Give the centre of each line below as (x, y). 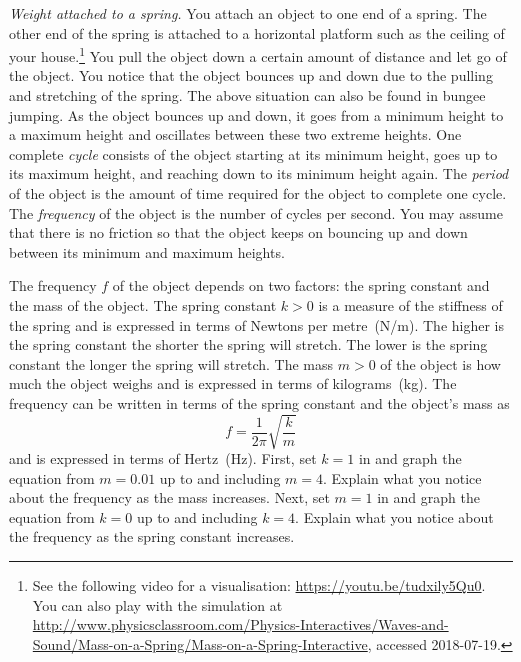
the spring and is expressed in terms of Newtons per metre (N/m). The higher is (257, 324)
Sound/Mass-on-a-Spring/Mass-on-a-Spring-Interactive (200, 643)
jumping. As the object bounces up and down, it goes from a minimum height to (256, 114)
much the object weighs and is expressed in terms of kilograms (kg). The (233, 383)
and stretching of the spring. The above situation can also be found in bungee (247, 95)
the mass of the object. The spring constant (143, 304)
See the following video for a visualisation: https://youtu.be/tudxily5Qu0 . (259, 585)
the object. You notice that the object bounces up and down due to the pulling (251, 75)
